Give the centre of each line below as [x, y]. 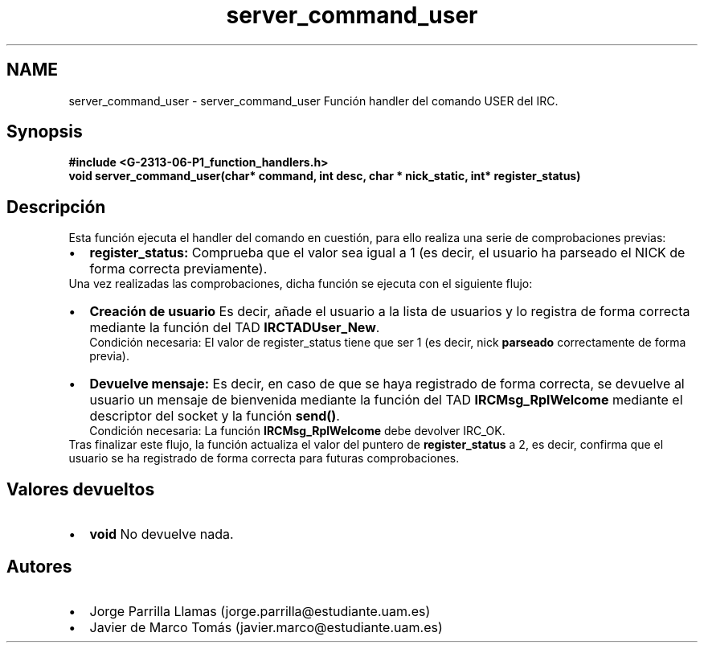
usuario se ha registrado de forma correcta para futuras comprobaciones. [264, 458]
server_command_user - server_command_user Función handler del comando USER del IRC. [313, 101]
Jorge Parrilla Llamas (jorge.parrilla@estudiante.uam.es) [260, 611]
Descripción [56, 207]
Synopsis [45, 132]
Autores [39, 566]
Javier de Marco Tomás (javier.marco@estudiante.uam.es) [266, 627]
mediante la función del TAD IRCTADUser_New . [235, 328]
